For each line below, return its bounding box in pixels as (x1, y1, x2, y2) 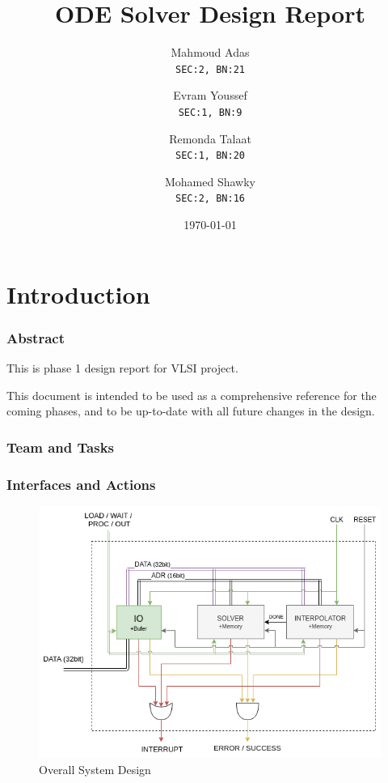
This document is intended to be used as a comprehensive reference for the (6, 386, 377, 403)
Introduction (6, 277, 150, 310)
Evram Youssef (173, 87, 247, 104)
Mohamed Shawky (164, 172, 255, 189)
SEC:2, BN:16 (175, 193, 245, 205)
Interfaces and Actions (6, 474, 156, 494)
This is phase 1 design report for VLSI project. (6, 360, 238, 377)
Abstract (6, 327, 65, 347)
